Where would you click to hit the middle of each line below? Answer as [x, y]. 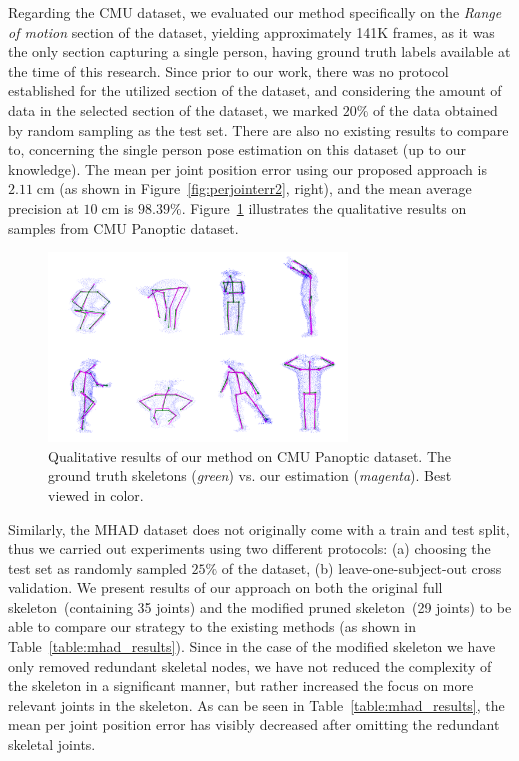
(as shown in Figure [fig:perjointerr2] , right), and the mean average [265, 188]
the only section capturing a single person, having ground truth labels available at [259, 51]
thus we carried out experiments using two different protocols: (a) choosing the [249, 548]
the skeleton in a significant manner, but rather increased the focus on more [241, 685]
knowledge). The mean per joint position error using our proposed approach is [247, 168]
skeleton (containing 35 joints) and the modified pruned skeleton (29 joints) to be [260, 606]
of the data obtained [435, 109]
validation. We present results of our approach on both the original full [225, 587]
